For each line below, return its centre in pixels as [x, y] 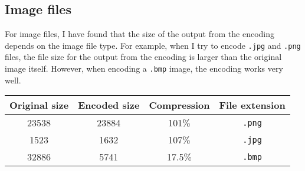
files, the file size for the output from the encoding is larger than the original [143, 57]
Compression [179, 105]
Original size [39, 105]
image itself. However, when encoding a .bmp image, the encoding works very [144, 68]
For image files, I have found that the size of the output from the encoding [140, 34]
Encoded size [109, 105]
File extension [252, 105]
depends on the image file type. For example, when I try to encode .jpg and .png [153, 45]
